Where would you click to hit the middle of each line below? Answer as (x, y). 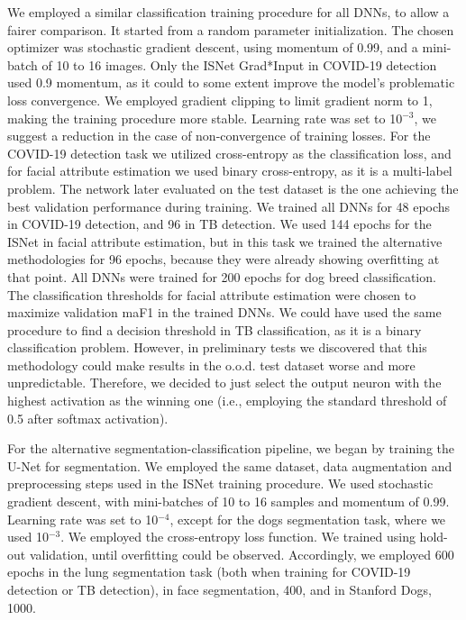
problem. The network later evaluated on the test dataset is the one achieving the (233, 188)
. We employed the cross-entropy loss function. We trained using (238, 537)
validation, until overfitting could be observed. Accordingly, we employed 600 (242, 554)
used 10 (28, 537)
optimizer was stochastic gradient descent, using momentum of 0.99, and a (213, 47)
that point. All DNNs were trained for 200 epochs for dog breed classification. (222, 276)
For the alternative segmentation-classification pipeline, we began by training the (231, 448)
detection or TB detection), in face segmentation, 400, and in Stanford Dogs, (219, 589)
